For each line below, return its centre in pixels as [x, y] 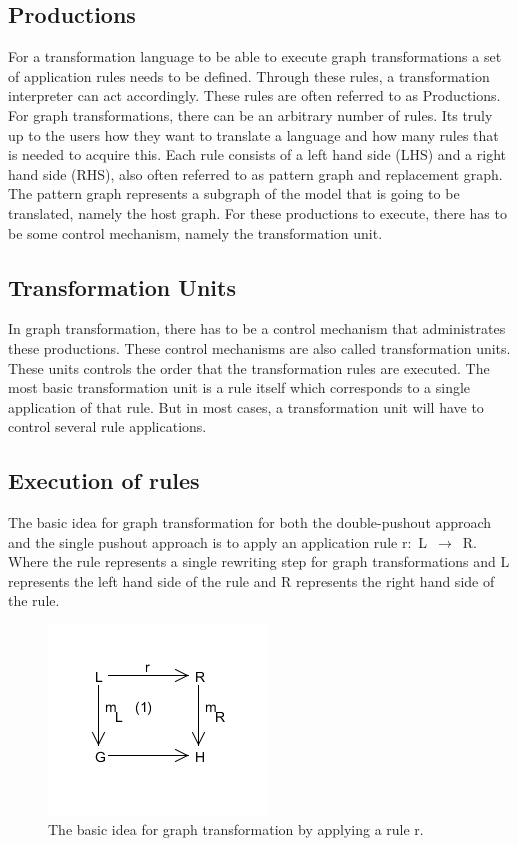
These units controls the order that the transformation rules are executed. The [249, 367]
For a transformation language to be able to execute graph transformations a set [255, 56]
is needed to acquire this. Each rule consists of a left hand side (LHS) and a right [257, 154]
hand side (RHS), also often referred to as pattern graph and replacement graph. [255, 173]
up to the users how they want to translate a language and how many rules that [253, 134]
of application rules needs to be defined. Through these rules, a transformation [249, 75]
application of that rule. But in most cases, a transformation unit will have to [246, 406]
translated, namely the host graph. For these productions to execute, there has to [257, 212]
